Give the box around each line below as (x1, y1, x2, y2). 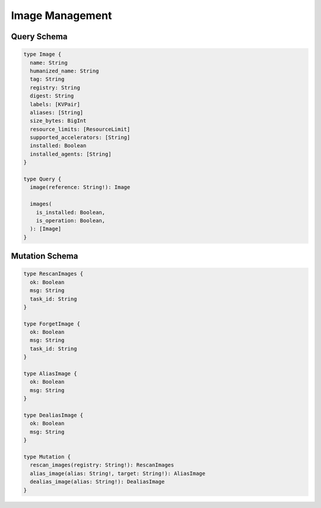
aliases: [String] (30, 109, 83, 116)
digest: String (30, 93, 74, 99)
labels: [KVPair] (30, 101, 80, 108)
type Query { (23, 176, 62, 182)
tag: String (30, 76, 65, 83)
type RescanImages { (23, 270, 83, 277)
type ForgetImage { (23, 320, 80, 327)
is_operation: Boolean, (36, 217, 105, 224)
